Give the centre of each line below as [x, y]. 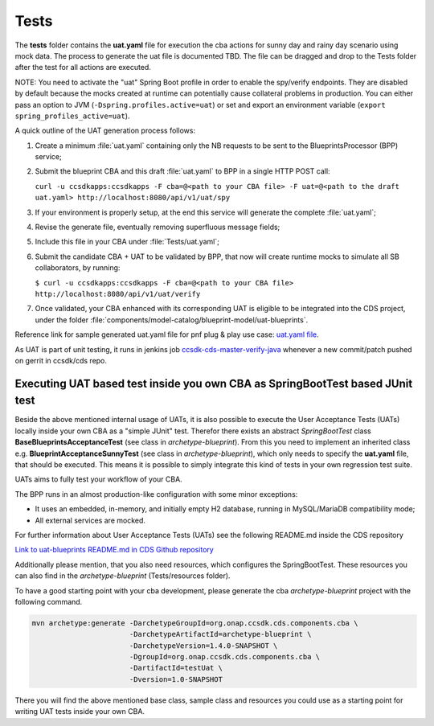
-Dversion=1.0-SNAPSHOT [176, 679]
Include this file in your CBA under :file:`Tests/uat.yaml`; [127, 242]
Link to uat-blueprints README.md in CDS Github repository [115, 550]
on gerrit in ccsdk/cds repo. [61, 360]
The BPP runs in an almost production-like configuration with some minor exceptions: [156, 494]
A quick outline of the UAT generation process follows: [105, 131]
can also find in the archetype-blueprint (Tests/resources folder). [123, 576]
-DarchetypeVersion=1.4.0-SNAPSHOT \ [203, 646]
